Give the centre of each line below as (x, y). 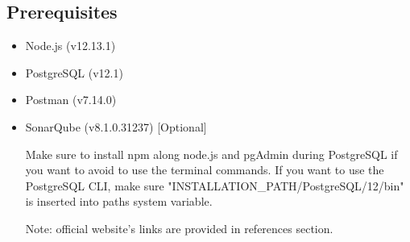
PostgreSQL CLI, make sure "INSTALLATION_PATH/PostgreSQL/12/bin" (215, 185)
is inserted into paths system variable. (119, 201)
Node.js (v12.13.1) (70, 46)
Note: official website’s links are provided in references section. (179, 228)
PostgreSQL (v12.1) (74, 72)
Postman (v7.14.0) (71, 100)
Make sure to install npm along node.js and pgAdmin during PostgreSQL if (211, 154)
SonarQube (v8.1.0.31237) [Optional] (116, 126)
